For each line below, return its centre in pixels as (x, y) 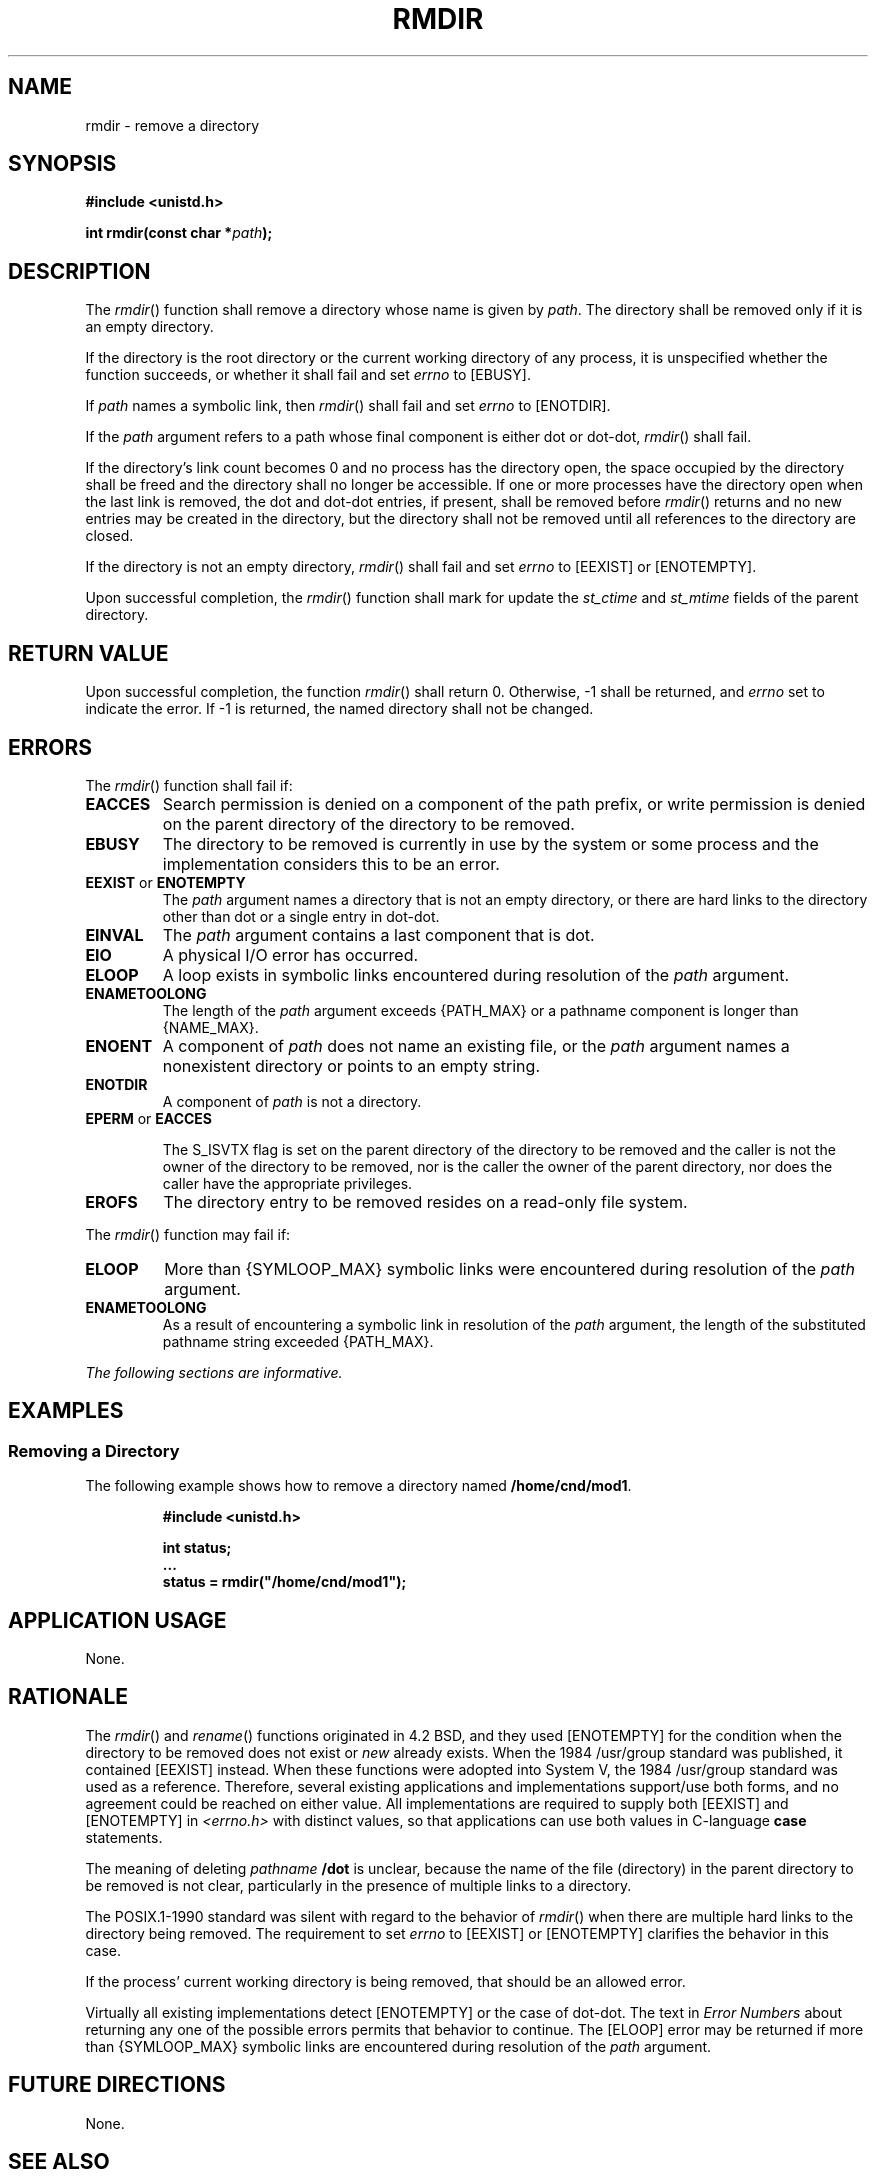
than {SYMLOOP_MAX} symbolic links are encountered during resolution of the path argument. (398, 2046)
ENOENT (119, 1045)
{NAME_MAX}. (210, 1027)
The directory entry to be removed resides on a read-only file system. (425, 1201)
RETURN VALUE (88, 653)
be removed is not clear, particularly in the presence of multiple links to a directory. (358, 1885)
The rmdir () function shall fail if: (189, 785)
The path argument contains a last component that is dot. (378, 934)
